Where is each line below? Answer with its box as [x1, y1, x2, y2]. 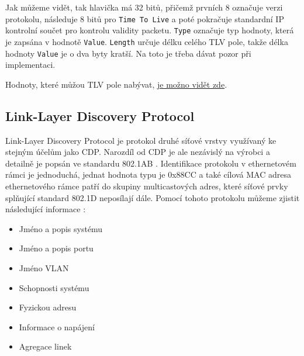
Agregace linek [19, 340, 72, 352]
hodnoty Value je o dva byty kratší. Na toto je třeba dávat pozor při [5, 47, 251, 59]
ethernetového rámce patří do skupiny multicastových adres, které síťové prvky [5, 179, 288, 192]
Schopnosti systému [19, 281, 89, 293]
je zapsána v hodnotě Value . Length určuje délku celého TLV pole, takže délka [5, 35, 288, 47]
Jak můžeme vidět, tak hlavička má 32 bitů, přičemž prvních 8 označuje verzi [5, 1, 283, 13]
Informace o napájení [19, 320, 95, 333]
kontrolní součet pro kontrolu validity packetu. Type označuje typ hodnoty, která [5, 24, 294, 36]
